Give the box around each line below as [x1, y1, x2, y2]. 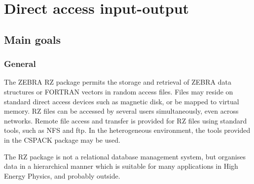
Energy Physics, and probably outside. [4, 170, 120, 181]
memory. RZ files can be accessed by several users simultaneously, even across [4, 106, 239, 116]
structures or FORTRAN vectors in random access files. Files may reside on [4, 86, 233, 96]
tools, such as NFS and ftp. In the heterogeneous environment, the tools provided [4, 125, 251, 135]
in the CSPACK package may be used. [4, 134, 120, 145]
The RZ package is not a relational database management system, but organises [4, 151, 246, 161]
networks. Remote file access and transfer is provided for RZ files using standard [4, 115, 247, 125]
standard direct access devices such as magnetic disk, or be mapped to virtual [4, 96, 239, 106]
